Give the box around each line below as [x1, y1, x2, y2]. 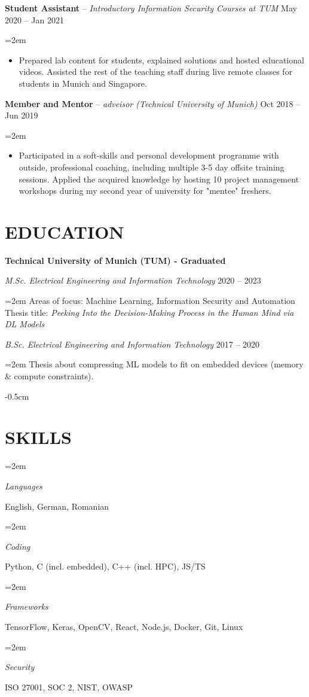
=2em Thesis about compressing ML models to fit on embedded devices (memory [5, 358, 304, 370]
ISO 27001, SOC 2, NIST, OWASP [5, 680, 133, 693]
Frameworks [5, 600, 48, 613]
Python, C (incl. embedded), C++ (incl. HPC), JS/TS [5, 560, 206, 573]
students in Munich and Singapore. [19, 77, 147, 89]
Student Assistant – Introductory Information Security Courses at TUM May [5, 2, 297, 14]
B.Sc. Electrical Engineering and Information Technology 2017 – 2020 [5, 337, 259, 350]
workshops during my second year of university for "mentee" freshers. [19, 184, 271, 197]
